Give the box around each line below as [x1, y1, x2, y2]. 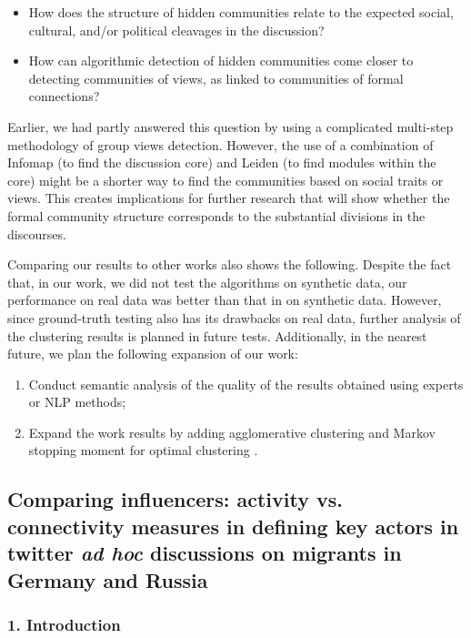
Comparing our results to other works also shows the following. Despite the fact [7, 255, 452, 274]
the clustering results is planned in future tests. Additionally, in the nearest [7, 326, 427, 345]
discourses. [7, 224, 66, 243]
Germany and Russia [7, 565, 208, 593]
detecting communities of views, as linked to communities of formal [28, 68, 404, 87]
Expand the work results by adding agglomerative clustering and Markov [28, 422, 436, 441]
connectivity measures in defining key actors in [7, 511, 459, 540]
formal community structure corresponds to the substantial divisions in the [7, 206, 426, 225]
